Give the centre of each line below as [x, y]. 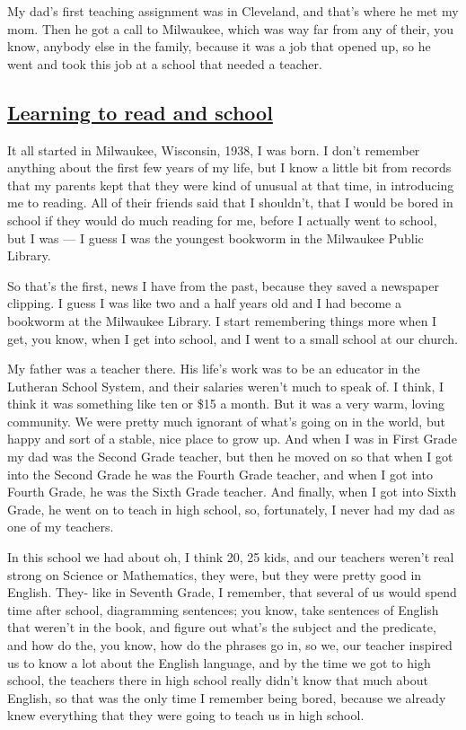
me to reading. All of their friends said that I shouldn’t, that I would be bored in [230, 202]
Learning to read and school [140, 112]
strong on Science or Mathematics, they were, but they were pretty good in [215, 574]
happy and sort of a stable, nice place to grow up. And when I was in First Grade [232, 439]
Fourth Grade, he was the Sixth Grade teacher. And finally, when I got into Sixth [232, 492]
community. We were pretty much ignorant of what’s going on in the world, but [226, 421]
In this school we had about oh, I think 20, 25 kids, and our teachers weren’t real [231, 557]
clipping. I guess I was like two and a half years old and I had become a [204, 303]
